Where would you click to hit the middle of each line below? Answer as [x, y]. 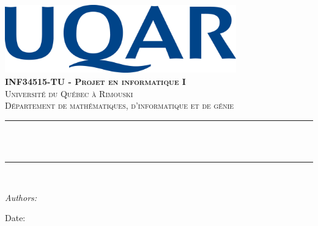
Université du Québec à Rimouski [69, 93]
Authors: [21, 197]
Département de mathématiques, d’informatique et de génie [120, 105]
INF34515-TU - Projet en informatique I [95, 82]
